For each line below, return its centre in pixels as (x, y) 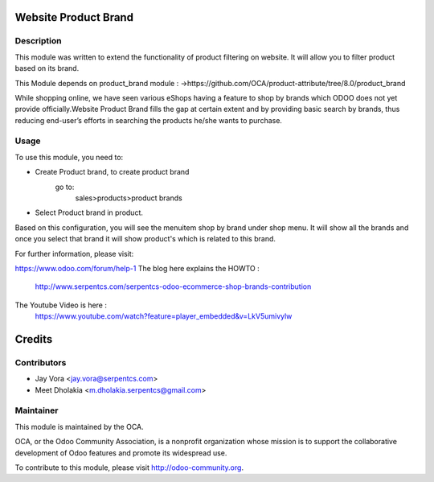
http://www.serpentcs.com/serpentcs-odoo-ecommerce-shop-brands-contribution (173, 286)
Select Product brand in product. (89, 212)
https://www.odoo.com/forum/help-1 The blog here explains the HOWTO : (137, 268)
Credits (34, 339)
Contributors (41, 362)
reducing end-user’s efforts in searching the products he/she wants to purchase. (149, 120)
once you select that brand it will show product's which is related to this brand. (145, 239)
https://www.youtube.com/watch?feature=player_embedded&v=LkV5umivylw (164, 316)
